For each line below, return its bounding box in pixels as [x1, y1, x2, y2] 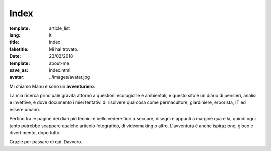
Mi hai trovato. [49, 46, 79, 52]
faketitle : [9, 46, 29, 52]
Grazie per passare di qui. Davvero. [9, 139, 83, 145]
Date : [9, 53, 21, 59]
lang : [9, 32, 21, 38]
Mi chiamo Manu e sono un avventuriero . [9, 83, 95, 89]
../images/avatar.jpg [49, 74, 90, 80]
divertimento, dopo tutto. [9, 130, 61, 136]
